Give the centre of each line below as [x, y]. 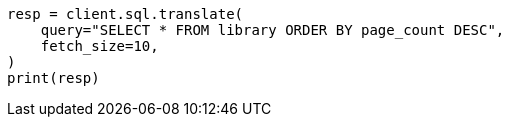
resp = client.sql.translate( [125, 14]
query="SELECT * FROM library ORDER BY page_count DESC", [272, 30]
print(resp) [53, 78]
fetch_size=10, [99, 46]
